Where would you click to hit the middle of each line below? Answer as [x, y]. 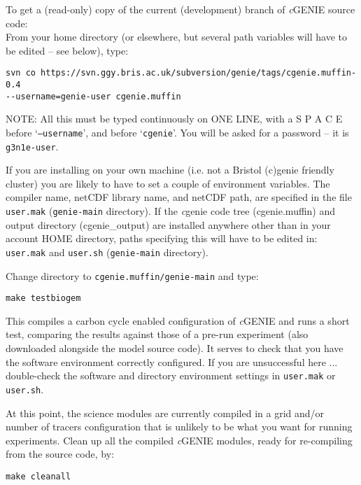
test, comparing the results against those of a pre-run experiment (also [157, 334]
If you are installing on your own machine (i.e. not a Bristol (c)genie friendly [170, 170]
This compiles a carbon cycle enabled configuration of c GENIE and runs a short [178, 320]
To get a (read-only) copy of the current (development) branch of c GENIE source [180, 9]
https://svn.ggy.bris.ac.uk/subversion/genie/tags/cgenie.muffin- [199, 73]
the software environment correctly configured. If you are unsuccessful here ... [172, 361]
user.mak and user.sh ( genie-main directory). [107, 252]
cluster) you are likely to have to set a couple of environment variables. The [168, 183]
